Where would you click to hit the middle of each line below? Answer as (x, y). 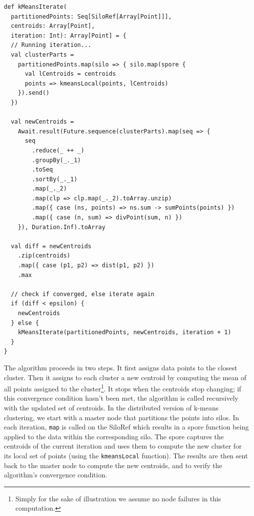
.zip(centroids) (44, 256)
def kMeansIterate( (35, 7)
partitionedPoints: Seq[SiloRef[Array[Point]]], (91, 16)
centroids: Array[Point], (53, 26)
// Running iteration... (51, 45)
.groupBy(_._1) (56, 160)
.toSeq (42, 170)
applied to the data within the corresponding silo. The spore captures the (114, 436)
